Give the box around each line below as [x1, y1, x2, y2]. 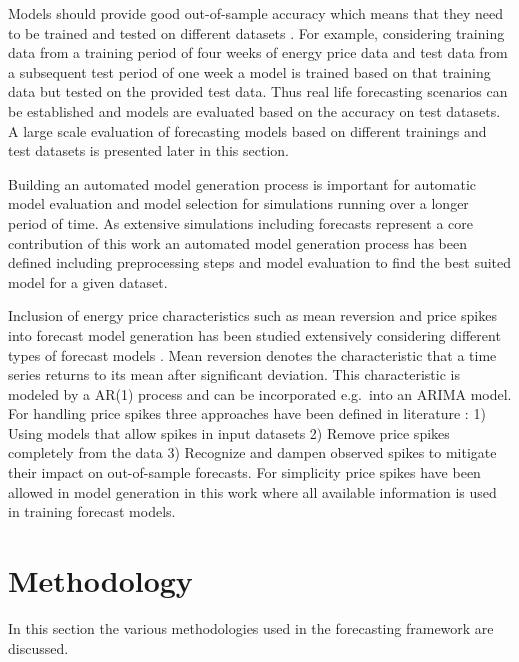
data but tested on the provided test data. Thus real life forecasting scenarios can [8, 81, 508, 102]
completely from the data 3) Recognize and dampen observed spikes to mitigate [8, 442, 497, 463]
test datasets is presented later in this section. [8, 140, 289, 161]
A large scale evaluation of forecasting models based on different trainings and [8, 120, 487, 141]
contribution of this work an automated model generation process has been [8, 232, 467, 253]
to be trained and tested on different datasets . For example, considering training [8, 22, 505, 43]
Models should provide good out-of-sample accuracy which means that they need [8, 3, 504, 23]
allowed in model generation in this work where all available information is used [8, 481, 497, 502]
